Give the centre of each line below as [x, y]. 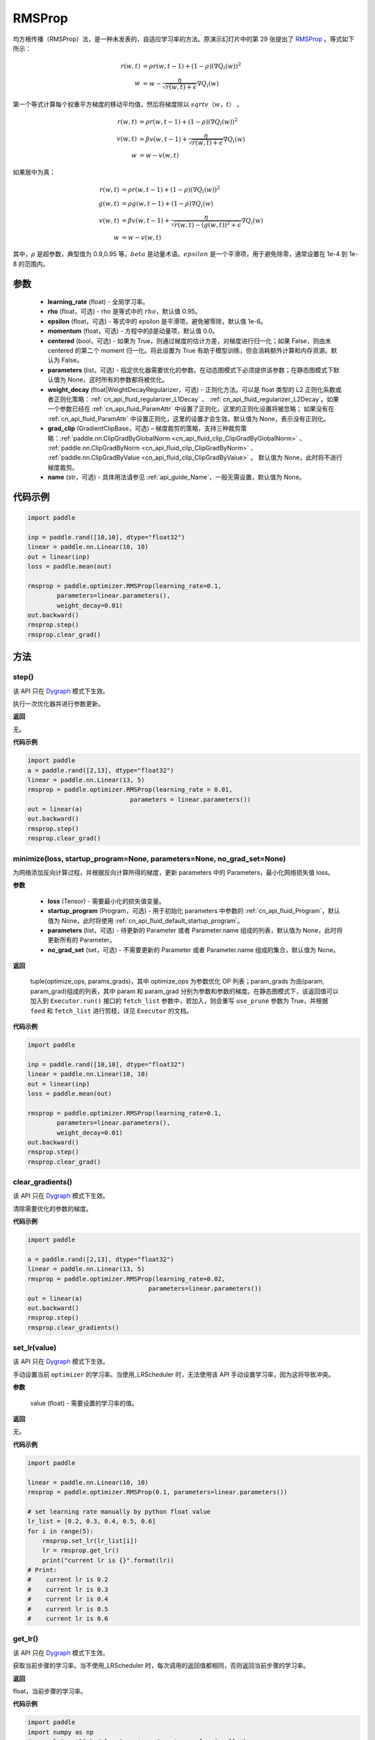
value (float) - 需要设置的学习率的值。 [84, 1403]
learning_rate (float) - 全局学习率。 [98, 302]
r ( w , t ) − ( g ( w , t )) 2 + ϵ [208, 224]
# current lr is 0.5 [68, 1609]
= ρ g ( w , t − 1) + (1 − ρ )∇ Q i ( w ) [167, 204]
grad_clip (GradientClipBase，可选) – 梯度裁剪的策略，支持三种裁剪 [144, 429]
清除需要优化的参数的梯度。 [52, 1208]
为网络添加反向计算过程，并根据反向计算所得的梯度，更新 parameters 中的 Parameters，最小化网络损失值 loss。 [174, 872]
